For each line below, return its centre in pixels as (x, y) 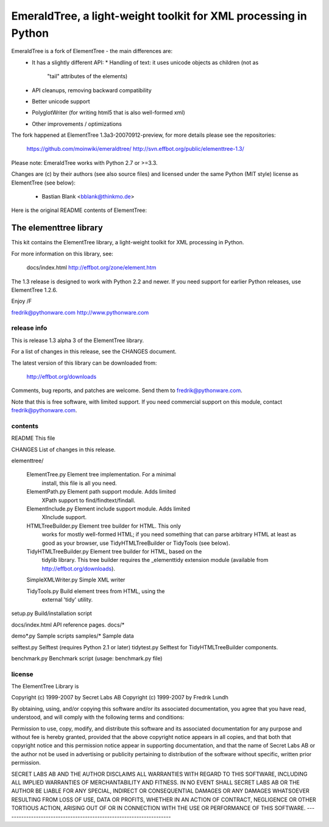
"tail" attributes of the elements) (87, 76)
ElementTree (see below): (43, 183)
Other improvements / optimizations (77, 124)
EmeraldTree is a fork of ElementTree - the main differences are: (92, 51)
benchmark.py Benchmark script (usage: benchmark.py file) (87, 658)
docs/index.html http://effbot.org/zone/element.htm (91, 268)
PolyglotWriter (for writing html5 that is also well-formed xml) (108, 112)
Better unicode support (61, 101)
